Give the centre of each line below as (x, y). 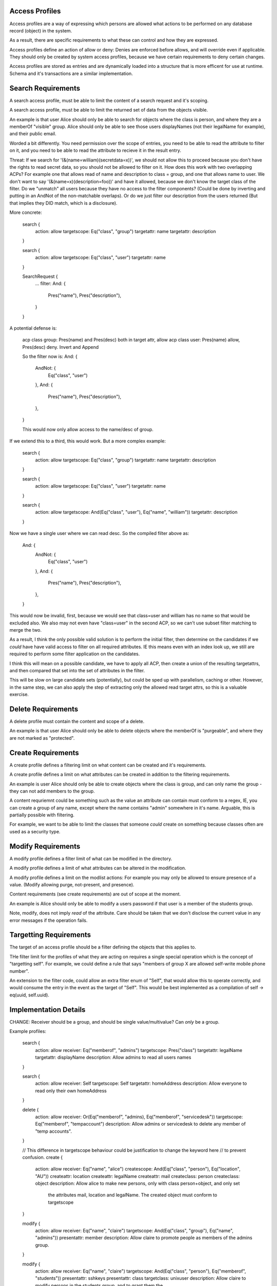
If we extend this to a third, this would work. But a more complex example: (88, 441)
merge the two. (26, 630)
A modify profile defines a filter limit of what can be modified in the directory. (91, 859)
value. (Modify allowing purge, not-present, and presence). (72, 884)
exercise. (19, 694)
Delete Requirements (44, 709)
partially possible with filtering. (42, 815)
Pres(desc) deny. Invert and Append (61, 347)
